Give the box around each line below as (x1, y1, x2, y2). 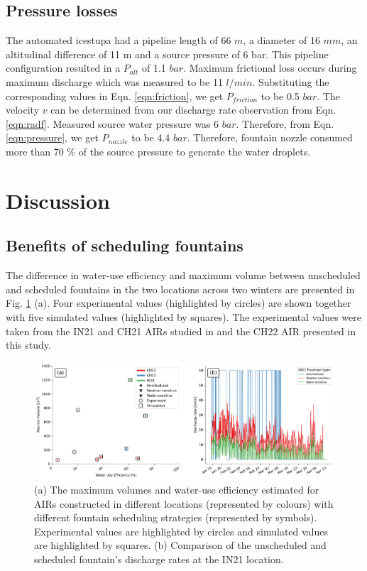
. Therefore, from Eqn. (236, 116, 334, 131)
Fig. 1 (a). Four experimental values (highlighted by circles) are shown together (6, 295, 351, 310)
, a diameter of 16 (243, 33, 320, 48)
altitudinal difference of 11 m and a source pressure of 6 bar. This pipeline (6, 46, 329, 61)
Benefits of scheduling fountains (6, 234, 243, 256)
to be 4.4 (131, 130, 170, 145)
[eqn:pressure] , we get (6, 130, 99, 145)
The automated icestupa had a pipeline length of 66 (6, 33, 231, 48)
